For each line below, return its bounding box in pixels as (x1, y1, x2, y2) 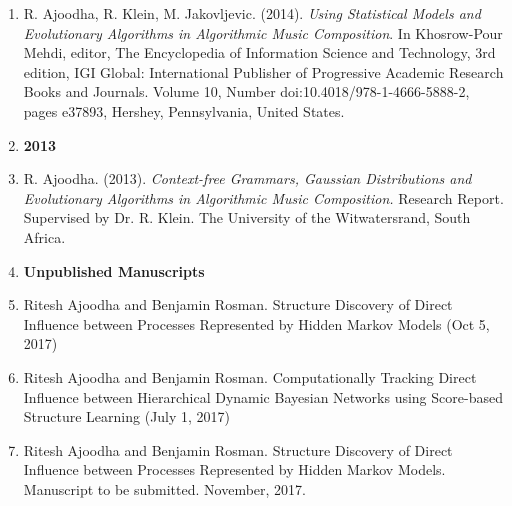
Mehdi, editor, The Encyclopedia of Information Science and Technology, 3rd (23, 42, 496, 63)
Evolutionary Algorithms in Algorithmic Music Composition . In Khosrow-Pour (23, 22, 503, 43)
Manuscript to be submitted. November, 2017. (23, 478, 306, 499)
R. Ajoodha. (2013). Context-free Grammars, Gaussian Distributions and (23, 168, 472, 189)
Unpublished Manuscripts (23, 260, 205, 281)
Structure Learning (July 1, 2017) (23, 406, 231, 427)
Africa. (23, 226, 66, 247)
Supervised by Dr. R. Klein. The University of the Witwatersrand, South (23, 207, 471, 228)
